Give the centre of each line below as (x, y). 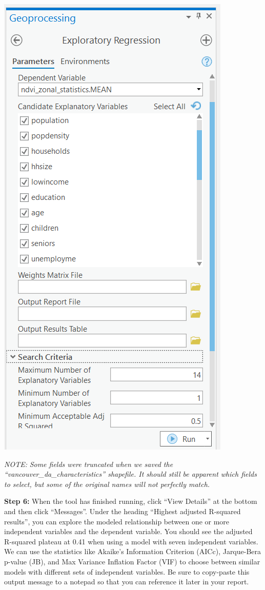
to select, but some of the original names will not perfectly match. (107, 484)
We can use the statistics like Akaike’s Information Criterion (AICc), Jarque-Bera (133, 551)
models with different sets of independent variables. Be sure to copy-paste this (127, 571)
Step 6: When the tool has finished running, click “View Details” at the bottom (131, 501)
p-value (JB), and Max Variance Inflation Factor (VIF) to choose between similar (132, 561)
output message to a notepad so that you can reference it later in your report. (127, 582)
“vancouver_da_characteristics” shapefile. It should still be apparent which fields (130, 474)
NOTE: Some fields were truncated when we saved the (89, 464)
